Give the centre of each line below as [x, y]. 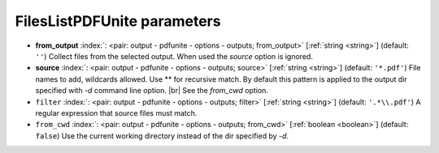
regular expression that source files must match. [116, 113]
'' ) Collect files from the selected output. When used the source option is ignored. [174, 56]
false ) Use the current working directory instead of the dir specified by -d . [162, 136]
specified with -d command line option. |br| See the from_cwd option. [152, 91]
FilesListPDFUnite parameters [118, 21]
